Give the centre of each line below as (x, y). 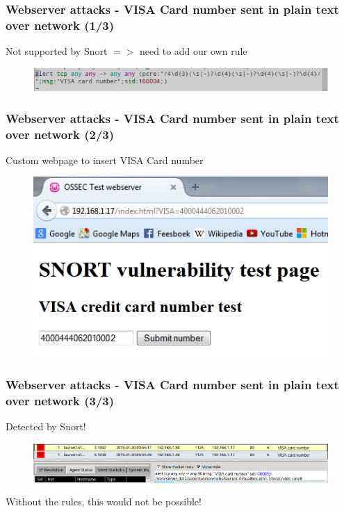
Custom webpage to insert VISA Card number (105, 160)
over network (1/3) (60, 25)
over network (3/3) (60, 400)
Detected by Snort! (46, 426)
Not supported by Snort (57, 51)
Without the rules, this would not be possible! (104, 502)
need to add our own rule (194, 51)
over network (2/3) (60, 134)
